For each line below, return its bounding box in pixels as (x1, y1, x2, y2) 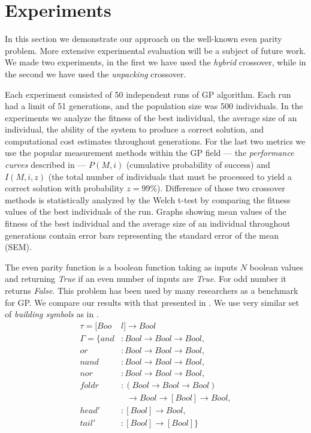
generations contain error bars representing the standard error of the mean (5, 228, 279, 241)
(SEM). (5, 240, 32, 253)
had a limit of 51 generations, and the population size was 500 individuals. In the (5, 100, 303, 112)
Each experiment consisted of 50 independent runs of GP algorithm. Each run (5, 88, 291, 100)
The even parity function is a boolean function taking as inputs (5, 260, 238, 273)
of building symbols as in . (5, 308, 99, 320)
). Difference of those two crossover (157, 182, 285, 194)
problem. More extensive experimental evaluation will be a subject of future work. (5, 44, 306, 56)
